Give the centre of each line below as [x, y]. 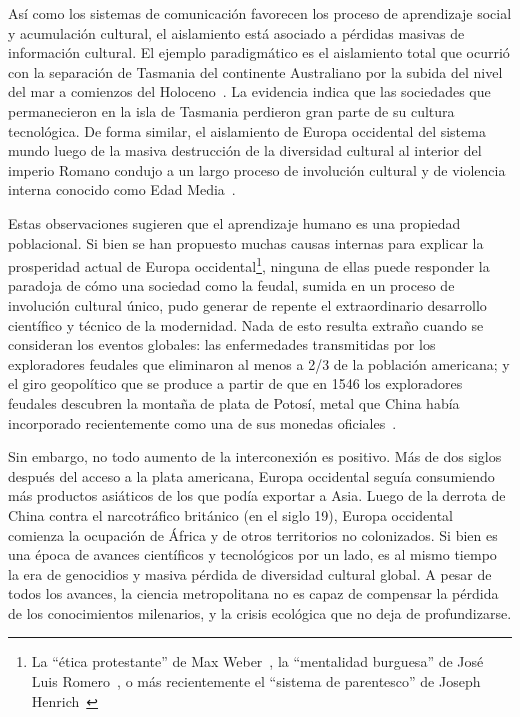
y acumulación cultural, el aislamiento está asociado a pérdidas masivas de [236, 32]
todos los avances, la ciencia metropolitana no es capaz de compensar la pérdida [253, 593]
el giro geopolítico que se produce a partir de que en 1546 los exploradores [235, 383]
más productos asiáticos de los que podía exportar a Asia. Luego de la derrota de [257, 495]
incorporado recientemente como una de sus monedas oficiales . [202, 422]
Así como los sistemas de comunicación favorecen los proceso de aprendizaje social [260, 13]
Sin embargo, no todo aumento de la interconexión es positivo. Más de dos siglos [255, 456]
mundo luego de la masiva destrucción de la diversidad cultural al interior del [245, 150]
